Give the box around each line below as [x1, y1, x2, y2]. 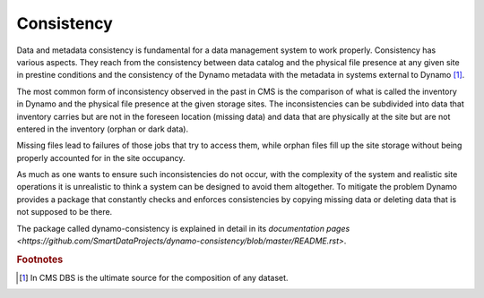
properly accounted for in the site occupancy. [16, 152, 186, 163]
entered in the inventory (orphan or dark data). [16, 123, 188, 134]
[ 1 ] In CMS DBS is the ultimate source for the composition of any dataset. [19, 273, 289, 284]
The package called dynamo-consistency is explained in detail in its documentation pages [16, 223, 350, 234]
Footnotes [16, 253, 64, 266]
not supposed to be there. [16, 207, 113, 217]
